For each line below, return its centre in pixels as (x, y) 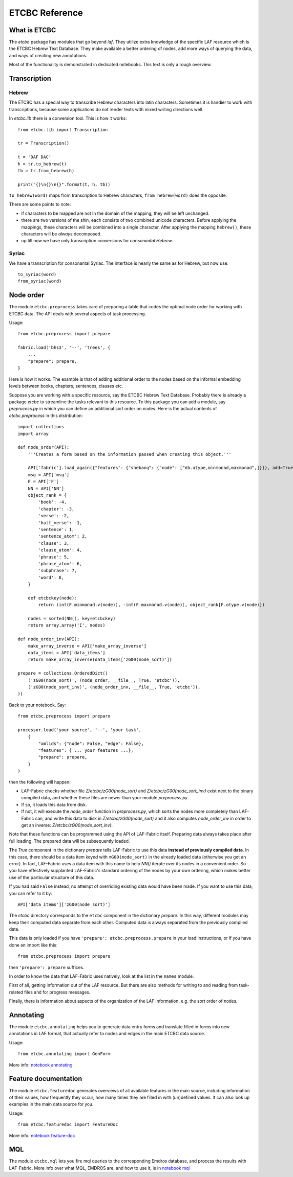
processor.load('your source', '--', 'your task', (80, 730)
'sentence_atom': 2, (63, 536)
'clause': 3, (54, 543)
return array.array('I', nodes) (66, 625)
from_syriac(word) (40, 281)
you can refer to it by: (31, 893)
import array (33, 434)
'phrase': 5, (54, 557)
